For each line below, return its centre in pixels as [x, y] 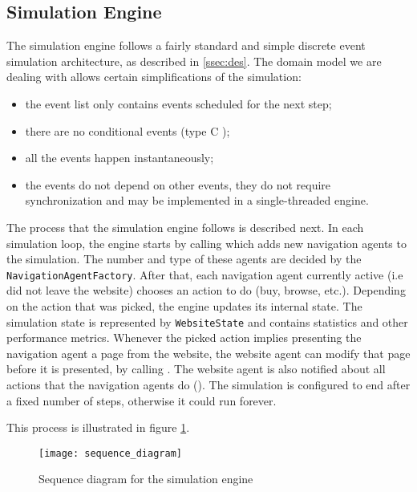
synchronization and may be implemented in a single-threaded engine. [197, 200]
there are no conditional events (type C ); [128, 130]
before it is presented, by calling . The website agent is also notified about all [196, 369]
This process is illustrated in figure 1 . [98, 427]
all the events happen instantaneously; [119, 158]
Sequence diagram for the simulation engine [146, 479]
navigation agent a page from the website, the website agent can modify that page [208, 353]
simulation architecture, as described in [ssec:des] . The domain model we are [194, 61]
